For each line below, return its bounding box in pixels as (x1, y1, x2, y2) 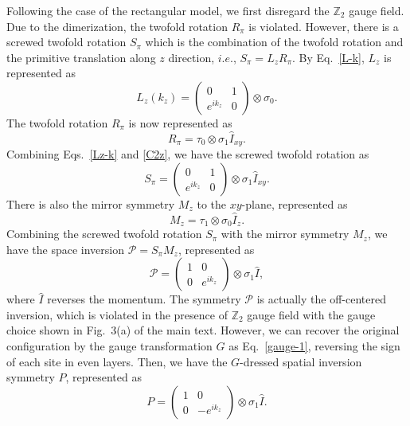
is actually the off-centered (256, 291, 386, 307)
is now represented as (128, 114, 232, 131)
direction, (168, 49, 215, 65)
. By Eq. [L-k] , (292, 49, 365, 65)
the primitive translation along (6, 49, 156, 65)
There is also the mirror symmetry (6, 195, 175, 212)
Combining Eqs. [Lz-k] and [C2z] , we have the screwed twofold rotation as (6, 146, 369, 162)
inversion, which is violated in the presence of (6, 306, 228, 322)
